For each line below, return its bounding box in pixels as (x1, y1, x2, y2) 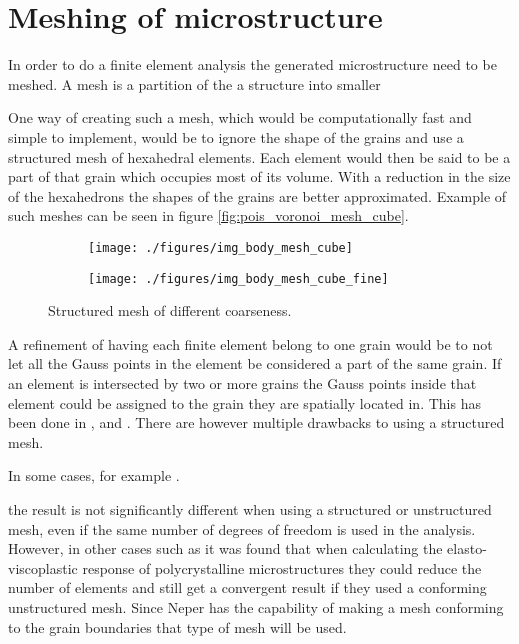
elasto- (447, 538, 487, 559)
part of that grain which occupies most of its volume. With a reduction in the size (8, 166, 511, 187)
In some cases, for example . (8, 465, 180, 486)
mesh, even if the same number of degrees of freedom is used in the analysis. (8, 518, 476, 539)
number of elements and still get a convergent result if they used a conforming (8, 577, 487, 598)
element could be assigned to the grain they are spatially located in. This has (8, 392, 481, 413)
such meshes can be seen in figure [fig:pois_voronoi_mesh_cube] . (8, 205, 409, 226)
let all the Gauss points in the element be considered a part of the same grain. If (8, 353, 502, 374)
